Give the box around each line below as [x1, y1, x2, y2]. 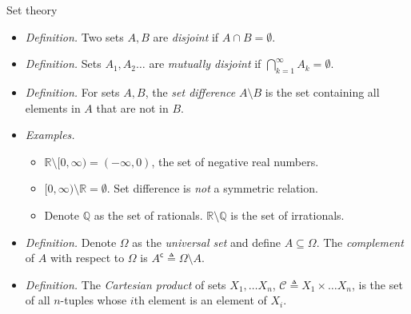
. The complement [316, 233, 404, 250]
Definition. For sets [25, 83, 120, 100]
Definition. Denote [25, 233, 117, 250]
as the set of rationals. [94, 206, 203, 223]
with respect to [50, 249, 125, 266]
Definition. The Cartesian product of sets [25, 276, 226, 292]
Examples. [25, 126, 75, 143]
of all [25, 292, 50, 308]
